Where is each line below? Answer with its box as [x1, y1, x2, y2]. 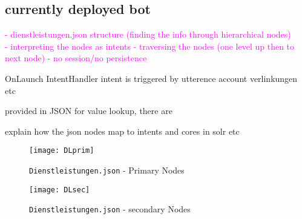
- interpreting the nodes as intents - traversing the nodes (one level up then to [5, 39, 295, 52]
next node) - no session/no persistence [5, 52, 147, 64]
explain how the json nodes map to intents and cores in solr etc [5, 124, 240, 137]
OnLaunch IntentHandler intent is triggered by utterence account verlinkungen [5, 72, 298, 84]
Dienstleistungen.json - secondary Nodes [29, 203, 191, 215]
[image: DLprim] [29, 146, 94, 155]
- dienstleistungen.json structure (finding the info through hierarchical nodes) [5, 28, 291, 41]
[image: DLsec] [29, 185, 90, 194]
